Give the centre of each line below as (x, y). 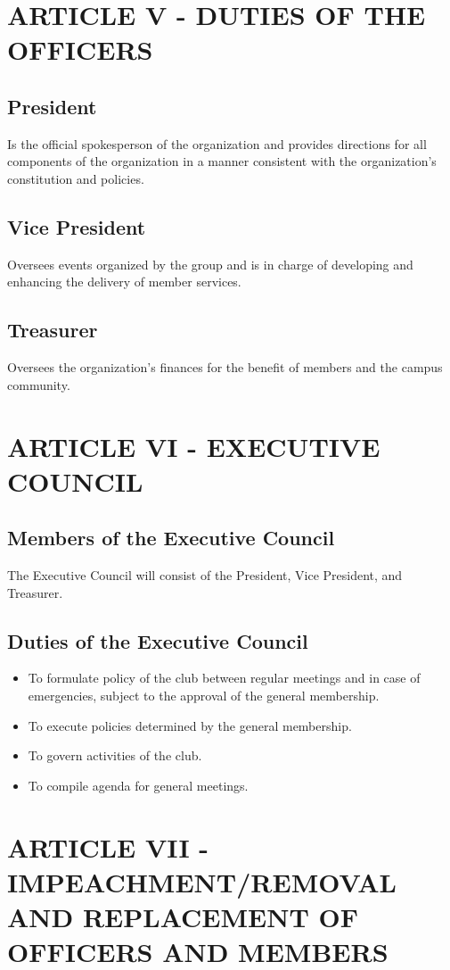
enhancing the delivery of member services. (124, 282)
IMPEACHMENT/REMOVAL (202, 881)
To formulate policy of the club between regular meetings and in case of (224, 678)
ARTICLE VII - (108, 846)
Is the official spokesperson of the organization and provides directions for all (217, 143)
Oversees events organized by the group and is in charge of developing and (210, 264)
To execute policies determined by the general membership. (190, 725)
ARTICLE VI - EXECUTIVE (194, 446)
